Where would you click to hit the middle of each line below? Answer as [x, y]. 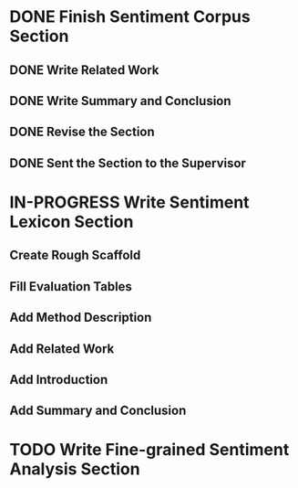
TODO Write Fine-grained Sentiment [149, 450]
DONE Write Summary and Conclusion [120, 101]
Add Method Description [81, 318]
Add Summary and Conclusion [98, 411]
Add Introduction [59, 380]
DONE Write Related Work [84, 70]
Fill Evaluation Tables [71, 286]
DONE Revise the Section [82, 132]
